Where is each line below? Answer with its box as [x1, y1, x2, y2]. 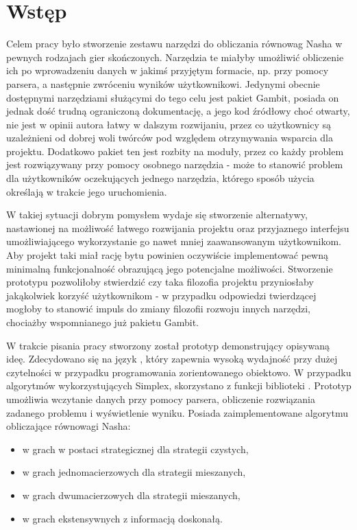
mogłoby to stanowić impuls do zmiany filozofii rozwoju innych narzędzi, [6, 301, 310, 316]
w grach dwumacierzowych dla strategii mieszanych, [22, 487, 241, 502]
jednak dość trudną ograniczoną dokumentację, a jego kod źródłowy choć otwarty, [6, 104, 350, 118]
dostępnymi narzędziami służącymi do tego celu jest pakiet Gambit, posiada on [6, 90, 339, 104]
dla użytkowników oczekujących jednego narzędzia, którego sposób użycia [6, 171, 315, 185]
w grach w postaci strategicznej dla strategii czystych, [22, 441, 249, 456]
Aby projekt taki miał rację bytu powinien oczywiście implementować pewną [6, 248, 328, 262]
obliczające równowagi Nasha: [6, 419, 131, 433]
